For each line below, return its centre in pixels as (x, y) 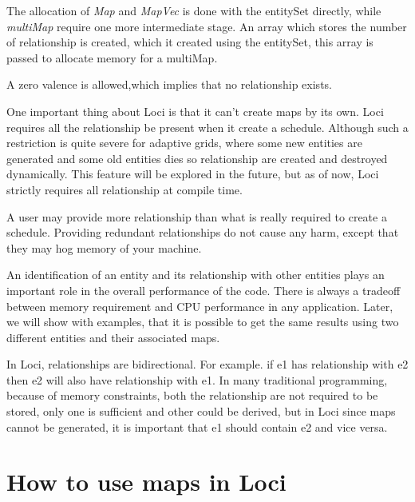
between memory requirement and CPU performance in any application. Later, (200, 306)
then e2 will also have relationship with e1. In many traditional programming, (197, 379)
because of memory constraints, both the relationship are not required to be (192, 395)
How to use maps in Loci (146, 482)
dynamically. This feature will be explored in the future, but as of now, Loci (193, 174)
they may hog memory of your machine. (104, 247)
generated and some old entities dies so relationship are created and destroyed (197, 158)
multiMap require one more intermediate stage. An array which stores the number (207, 26)
